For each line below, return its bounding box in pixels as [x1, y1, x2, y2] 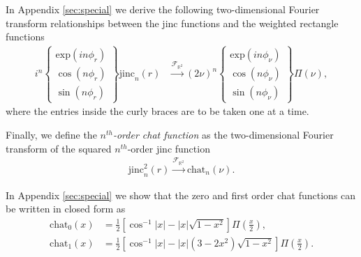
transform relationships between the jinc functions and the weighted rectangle [6, 15, 339, 30]
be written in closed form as [6, 201, 126, 216]
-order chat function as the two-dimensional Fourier [112, 127, 334, 141]
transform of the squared [6, 141, 112, 155]
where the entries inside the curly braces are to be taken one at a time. [6, 104, 309, 118]
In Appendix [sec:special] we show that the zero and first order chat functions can [6, 187, 356, 202]
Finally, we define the [6, 127, 97, 141]
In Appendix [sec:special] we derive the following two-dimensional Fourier [6, 2, 320, 16]
